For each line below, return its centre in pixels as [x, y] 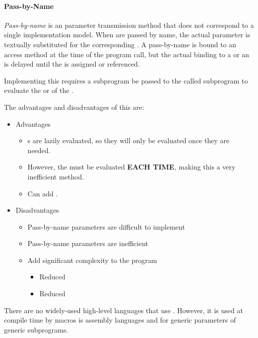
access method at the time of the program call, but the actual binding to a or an [127, 54]
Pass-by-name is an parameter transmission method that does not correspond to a [129, 25]
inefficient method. [56, 176]
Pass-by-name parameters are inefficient [88, 243]
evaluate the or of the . [39, 90]
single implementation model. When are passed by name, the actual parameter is [127, 35]
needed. [39, 150]
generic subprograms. [36, 329]
